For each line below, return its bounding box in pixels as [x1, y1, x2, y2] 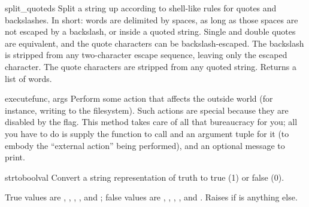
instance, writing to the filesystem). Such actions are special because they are [5, 103, 289, 116]
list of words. [5, 72, 52, 84]
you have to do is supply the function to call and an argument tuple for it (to [5, 127, 289, 139]
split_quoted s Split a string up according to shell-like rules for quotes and [5, 2, 277, 14]
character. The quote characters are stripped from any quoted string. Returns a [5, 60, 296, 72]
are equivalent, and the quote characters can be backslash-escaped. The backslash [5, 36, 304, 49]
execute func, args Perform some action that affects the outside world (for [5, 92, 273, 105]
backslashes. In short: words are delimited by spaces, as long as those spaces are [5, 13, 298, 26]
